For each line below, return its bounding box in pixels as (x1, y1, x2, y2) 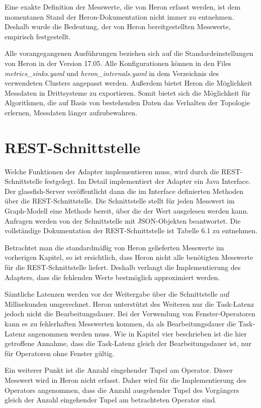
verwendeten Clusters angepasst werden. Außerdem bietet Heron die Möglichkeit (5, 78, 252, 88)
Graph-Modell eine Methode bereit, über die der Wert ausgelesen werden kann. (5, 206, 249, 216)
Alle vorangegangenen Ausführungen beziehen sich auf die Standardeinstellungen (5, 48, 253, 58)
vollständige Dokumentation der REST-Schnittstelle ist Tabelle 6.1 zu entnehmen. (5, 225, 257, 236)
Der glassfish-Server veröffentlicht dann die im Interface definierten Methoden (5, 185, 244, 196)
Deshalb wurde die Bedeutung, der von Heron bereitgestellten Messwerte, (5, 21, 231, 32)
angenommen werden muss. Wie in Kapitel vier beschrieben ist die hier (28, 328, 247, 338)
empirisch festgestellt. (5, 31, 71, 41)
